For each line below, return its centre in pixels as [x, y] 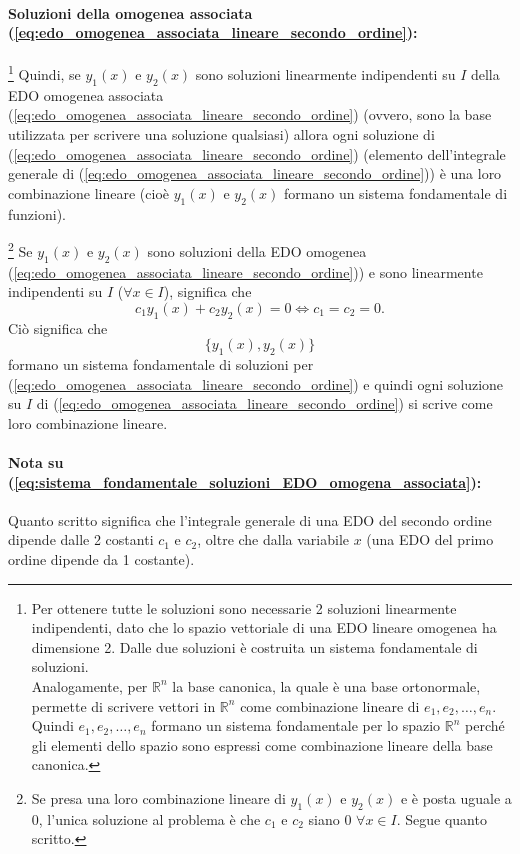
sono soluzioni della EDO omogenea [257, 250]
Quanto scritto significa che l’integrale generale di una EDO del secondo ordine [250, 519]
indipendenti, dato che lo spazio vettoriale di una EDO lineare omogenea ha [264, 627]
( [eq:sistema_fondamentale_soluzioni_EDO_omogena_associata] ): [245, 481]
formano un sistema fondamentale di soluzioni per [161, 364]
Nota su [36, 462]
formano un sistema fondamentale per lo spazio [296, 725]
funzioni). [37, 213]
